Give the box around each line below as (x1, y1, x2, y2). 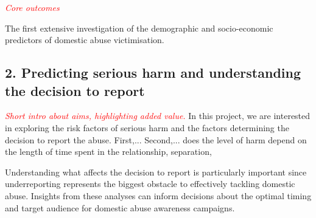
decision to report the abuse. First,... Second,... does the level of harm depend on (5, 133, 307, 146)
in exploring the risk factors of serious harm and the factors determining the (5, 121, 289, 134)
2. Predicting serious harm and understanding (5, 63, 301, 82)
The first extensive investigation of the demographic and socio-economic (5, 21, 273, 34)
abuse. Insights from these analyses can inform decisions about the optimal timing (5, 189, 312, 202)
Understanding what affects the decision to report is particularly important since (5, 165, 307, 178)
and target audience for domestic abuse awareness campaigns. (5, 201, 235, 214)
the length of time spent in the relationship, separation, (5, 145, 212, 158)
